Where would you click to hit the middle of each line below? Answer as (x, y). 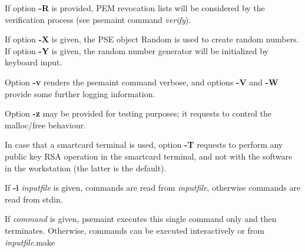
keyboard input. (34, 62)
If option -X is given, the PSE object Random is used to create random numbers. (152, 39)
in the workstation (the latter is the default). (86, 168)
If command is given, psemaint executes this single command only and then (141, 219)
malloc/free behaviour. (46, 125)
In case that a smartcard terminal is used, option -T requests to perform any (144, 145)
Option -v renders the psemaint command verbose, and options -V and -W (142, 82)
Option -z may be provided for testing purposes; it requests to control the (138, 113)
